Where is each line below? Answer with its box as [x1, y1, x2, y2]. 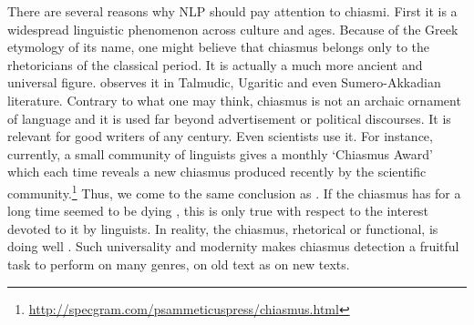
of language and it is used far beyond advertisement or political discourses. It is [7, 108, 451, 127]
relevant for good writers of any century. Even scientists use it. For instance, [7, 127, 433, 146]
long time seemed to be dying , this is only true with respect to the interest [7, 201, 429, 220]
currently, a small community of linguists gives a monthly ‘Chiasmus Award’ [7, 144, 433, 163]
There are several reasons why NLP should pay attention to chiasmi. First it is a [7, 2, 458, 20]
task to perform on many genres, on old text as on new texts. [7, 254, 350, 273]
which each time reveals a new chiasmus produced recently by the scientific [7, 162, 427, 181]
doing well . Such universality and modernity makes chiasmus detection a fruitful [7, 237, 459, 256]
